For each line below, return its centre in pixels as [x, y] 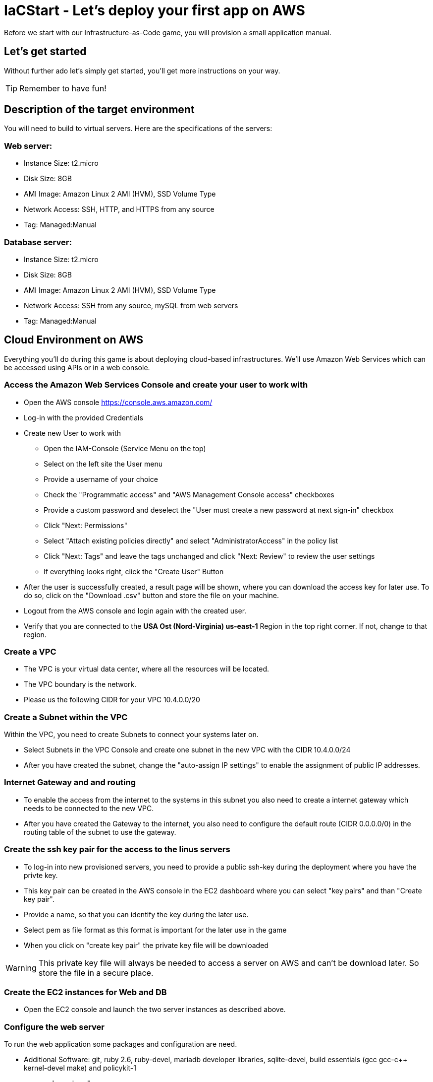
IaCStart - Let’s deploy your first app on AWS [155, 10]
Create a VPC [30, 651]
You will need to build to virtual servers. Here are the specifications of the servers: [138, 129]
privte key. [41, 875]
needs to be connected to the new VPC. [89, 808]
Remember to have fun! [63, 88]
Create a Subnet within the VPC [66, 717]
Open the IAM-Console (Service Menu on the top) [125, 448]
